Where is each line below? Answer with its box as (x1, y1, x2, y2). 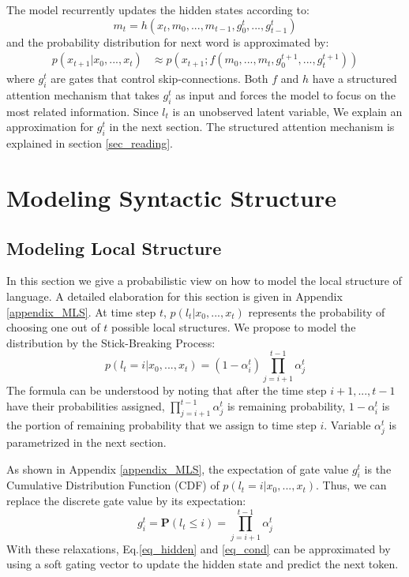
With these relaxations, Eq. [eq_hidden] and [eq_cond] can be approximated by (6, 540, 391, 556)
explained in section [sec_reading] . (6, 135, 174, 152)
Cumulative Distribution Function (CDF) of (6, 477, 220, 493)
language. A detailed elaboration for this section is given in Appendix (6, 287, 343, 304)
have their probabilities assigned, (6, 398, 165, 414)
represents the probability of (248, 303, 385, 320)
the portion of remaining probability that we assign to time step (6, 416, 317, 433)
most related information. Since (6, 103, 159, 119)
